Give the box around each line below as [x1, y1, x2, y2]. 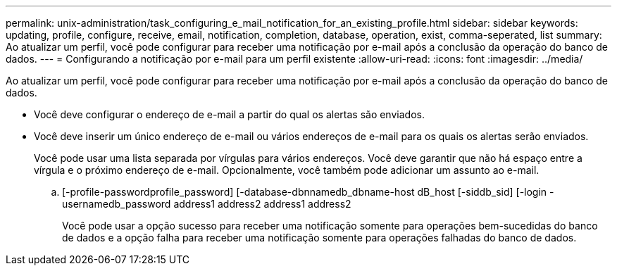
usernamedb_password [62, 198, 171, 210]
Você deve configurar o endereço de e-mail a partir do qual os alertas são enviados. [34, 108, 425, 120]
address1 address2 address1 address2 [173, 198, 351, 210]
